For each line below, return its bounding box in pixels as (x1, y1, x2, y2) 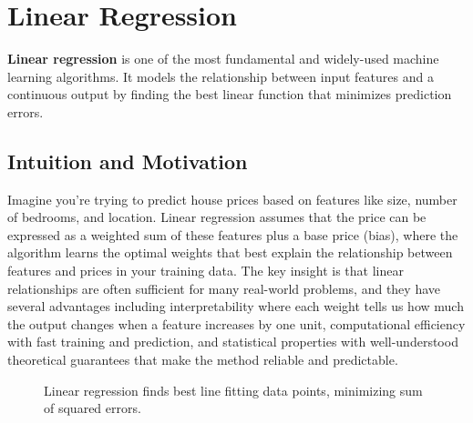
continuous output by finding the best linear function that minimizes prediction (7, 85, 452, 104)
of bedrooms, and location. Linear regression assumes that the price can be (7, 207, 427, 227)
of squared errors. (44, 398, 141, 418)
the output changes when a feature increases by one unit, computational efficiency (7, 314, 466, 333)
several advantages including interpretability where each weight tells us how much (7, 297, 464, 316)
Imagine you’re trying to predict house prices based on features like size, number (7, 189, 458, 208)
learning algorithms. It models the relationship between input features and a (7, 66, 434, 86)
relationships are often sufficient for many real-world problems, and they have (7, 278, 440, 297)
